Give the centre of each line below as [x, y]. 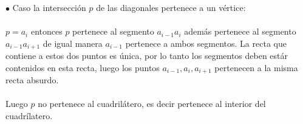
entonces [46, 31]
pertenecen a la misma [256, 67]
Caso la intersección [49, 7]
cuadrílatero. [29, 116]
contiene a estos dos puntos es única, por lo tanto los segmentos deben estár [147, 56]
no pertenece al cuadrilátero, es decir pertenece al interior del [152, 104]
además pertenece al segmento [240, 31]
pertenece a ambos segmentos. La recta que [206, 43]
